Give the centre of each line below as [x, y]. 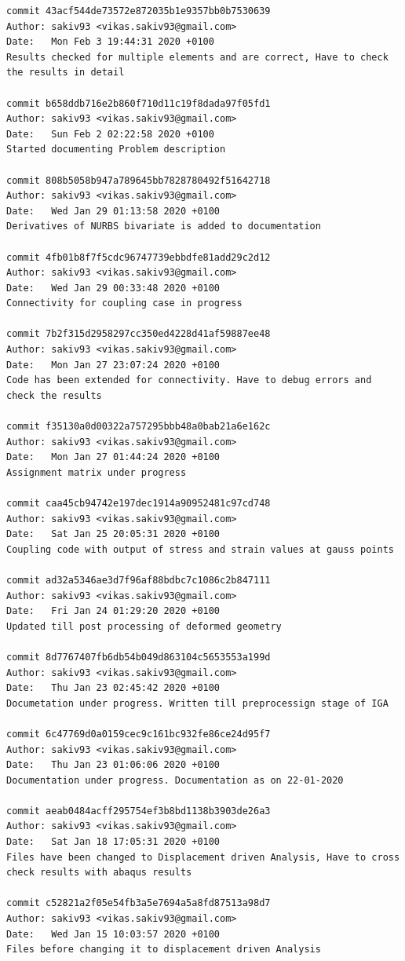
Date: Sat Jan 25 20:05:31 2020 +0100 [113, 534]
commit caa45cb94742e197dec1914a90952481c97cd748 [139, 503]
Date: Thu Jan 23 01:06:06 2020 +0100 [113, 765]
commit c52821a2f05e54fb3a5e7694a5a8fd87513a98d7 [139, 903]
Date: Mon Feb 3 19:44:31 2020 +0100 [110, 42]
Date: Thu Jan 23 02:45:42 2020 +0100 [113, 688]
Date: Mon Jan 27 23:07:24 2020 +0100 [113, 365]
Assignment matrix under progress [97, 472]
